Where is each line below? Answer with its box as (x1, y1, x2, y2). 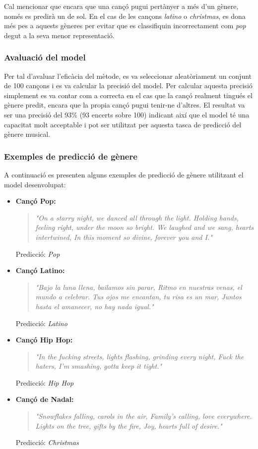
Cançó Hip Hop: (15, 335, 73, 345)
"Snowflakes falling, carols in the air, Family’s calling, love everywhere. (35, 411, 252, 421)
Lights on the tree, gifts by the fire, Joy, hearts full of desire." (35, 420, 222, 431)
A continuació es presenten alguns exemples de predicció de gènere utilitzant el (4, 169, 244, 179)
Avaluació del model (4, 51, 86, 63)
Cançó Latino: (15, 265, 65, 276)
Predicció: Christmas (15, 437, 79, 448)
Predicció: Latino (15, 318, 67, 328)
